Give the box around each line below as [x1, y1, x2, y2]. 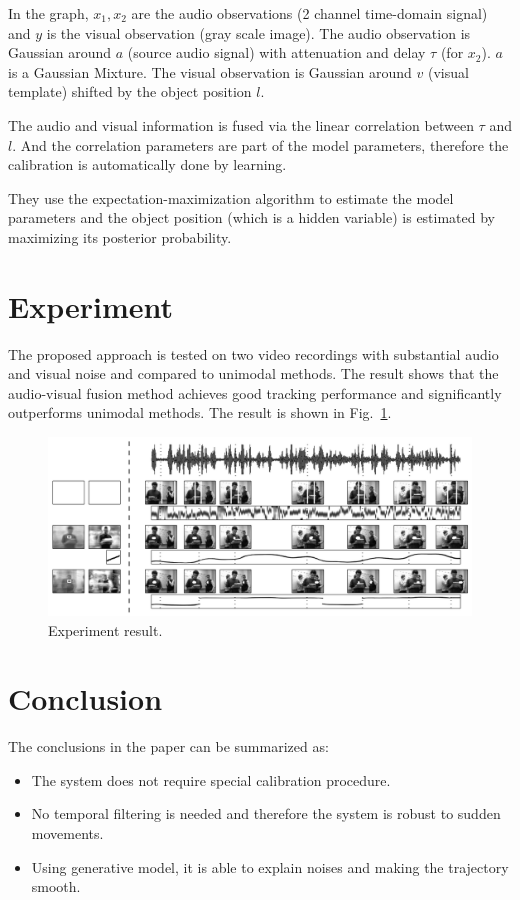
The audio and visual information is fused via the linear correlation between [8, 114, 474, 135]
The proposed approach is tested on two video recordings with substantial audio [8, 343, 499, 364]
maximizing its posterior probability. [8, 226, 232, 247]
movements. [31, 823, 104, 843]
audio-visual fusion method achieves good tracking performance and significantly [8, 382, 502, 403]
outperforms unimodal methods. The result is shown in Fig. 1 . [8, 402, 392, 423]
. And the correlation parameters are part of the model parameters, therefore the [12, 134, 509, 155]
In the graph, [8, 3, 89, 23]
